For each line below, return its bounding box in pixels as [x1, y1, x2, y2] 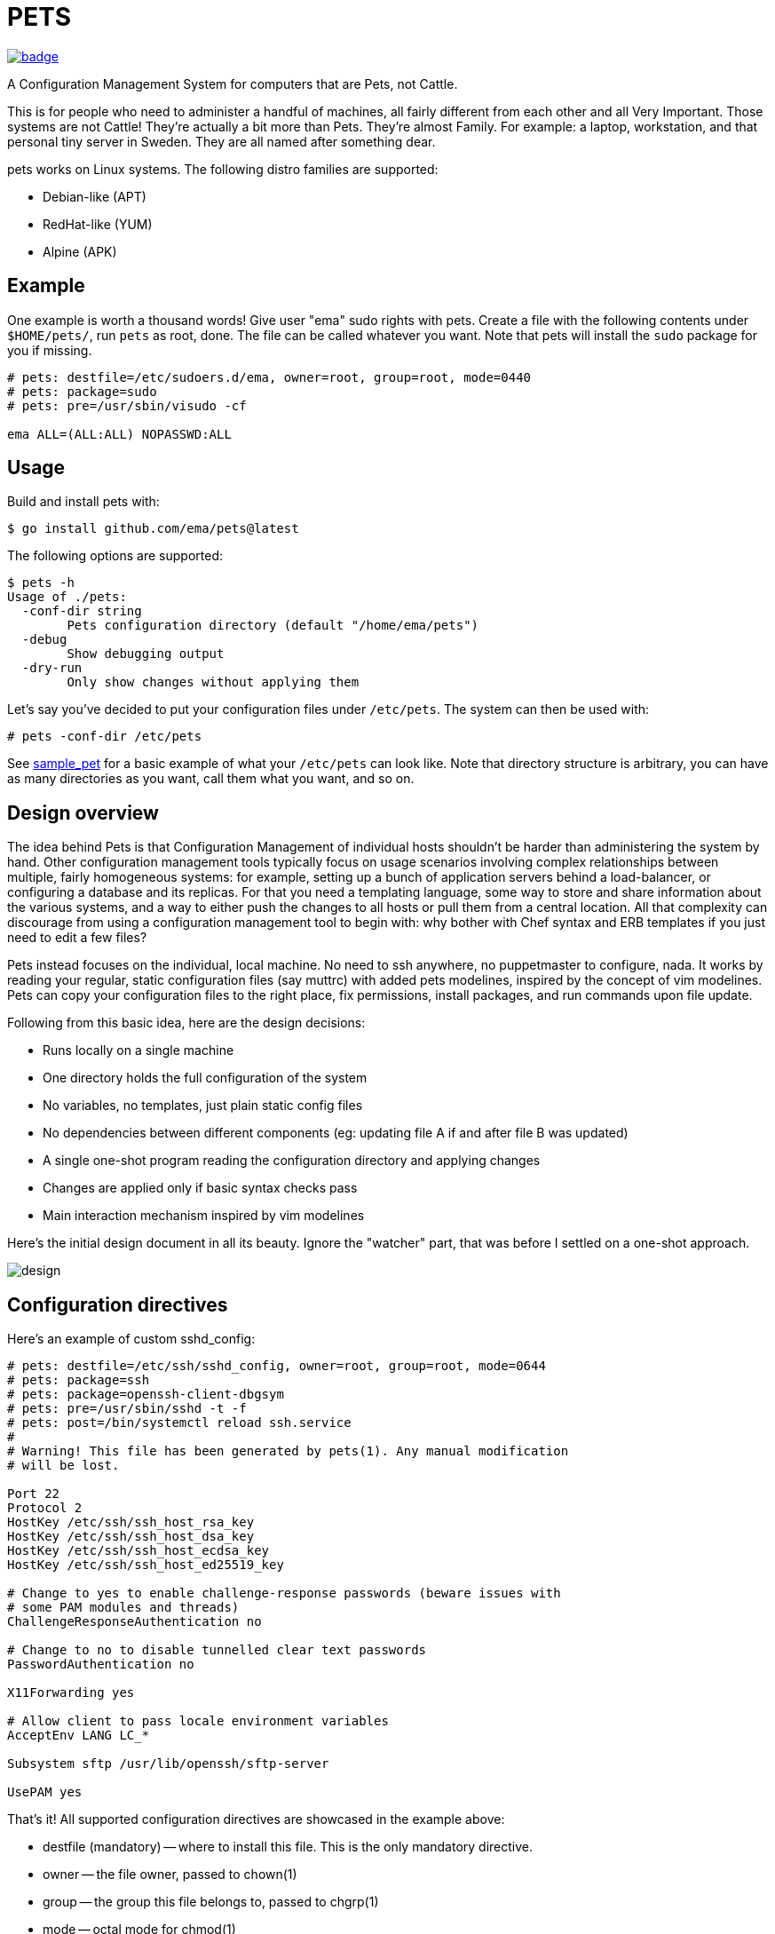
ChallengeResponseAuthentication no [7, 1614, 262, 1629]
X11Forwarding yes [7, 1685, 135, 1700]
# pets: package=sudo [7, 384, 157, 399]
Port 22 [7, 1486, 60, 1502]
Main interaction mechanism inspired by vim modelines [43, 1208, 365, 1224]
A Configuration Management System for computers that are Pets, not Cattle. [7, 75, 458, 91]
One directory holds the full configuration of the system [43, 1070, 368, 1086]
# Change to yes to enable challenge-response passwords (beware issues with [7, 1586, 561, 1601]
